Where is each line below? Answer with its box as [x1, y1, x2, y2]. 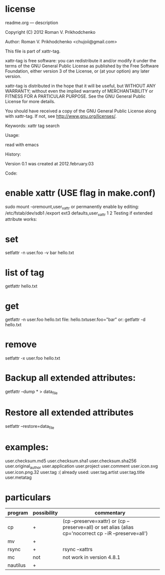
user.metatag [5, 474, 32, 480]
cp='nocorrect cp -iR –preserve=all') [62, 530, 148, 537]
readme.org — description [5, 20, 58, 26]
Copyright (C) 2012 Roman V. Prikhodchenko [5, 29, 96, 35]
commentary [94, 509, 126, 516]
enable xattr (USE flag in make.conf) [5, 187, 156, 199]
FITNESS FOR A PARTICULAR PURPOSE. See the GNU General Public [5, 93, 146, 99]
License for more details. [5, 98, 55, 104]
